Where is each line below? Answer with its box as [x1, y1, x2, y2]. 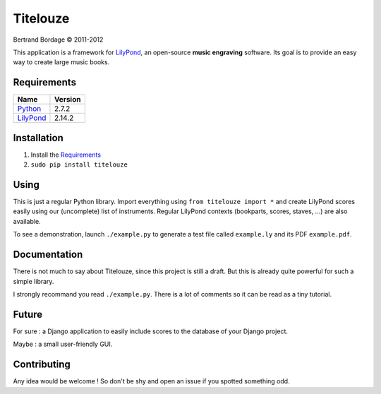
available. [13, 217, 42, 225]
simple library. [13, 277, 54, 285]
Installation [13, 131, 64, 144]
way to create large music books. [13, 58, 110, 66]
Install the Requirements [30, 150, 102, 159]
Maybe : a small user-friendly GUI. [13, 340, 113, 349]
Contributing [13, 359, 71, 371]
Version [54, 95, 81, 105]
